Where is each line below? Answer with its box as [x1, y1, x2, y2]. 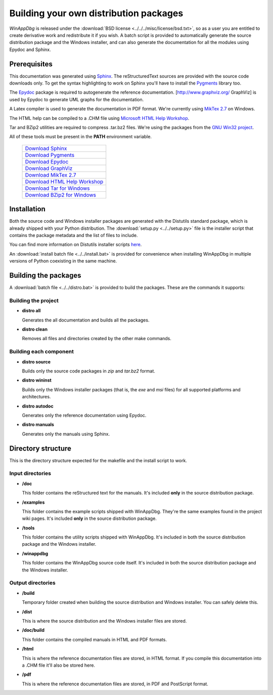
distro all [22, 308, 41, 314]
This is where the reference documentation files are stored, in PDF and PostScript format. [22, 681, 208, 687]
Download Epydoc [25, 158, 69, 165]
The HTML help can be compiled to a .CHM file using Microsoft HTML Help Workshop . [9, 115, 190, 121]
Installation [9, 205, 45, 214]
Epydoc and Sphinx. [9, 46, 52, 53]
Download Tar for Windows [25, 185, 90, 192]
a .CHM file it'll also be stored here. [22, 662, 96, 668]
